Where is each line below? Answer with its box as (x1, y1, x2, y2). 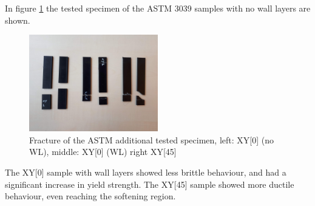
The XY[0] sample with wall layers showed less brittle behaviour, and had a (5, 165, 286, 178)
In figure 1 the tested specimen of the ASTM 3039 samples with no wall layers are (5, 2, 311, 14)
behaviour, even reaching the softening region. (5, 190, 176, 202)
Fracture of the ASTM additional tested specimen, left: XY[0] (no (29, 133, 274, 146)
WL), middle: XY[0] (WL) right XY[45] (29, 145, 177, 158)
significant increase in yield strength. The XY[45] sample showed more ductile (5, 177, 294, 190)
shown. (5, 13, 30, 26)
